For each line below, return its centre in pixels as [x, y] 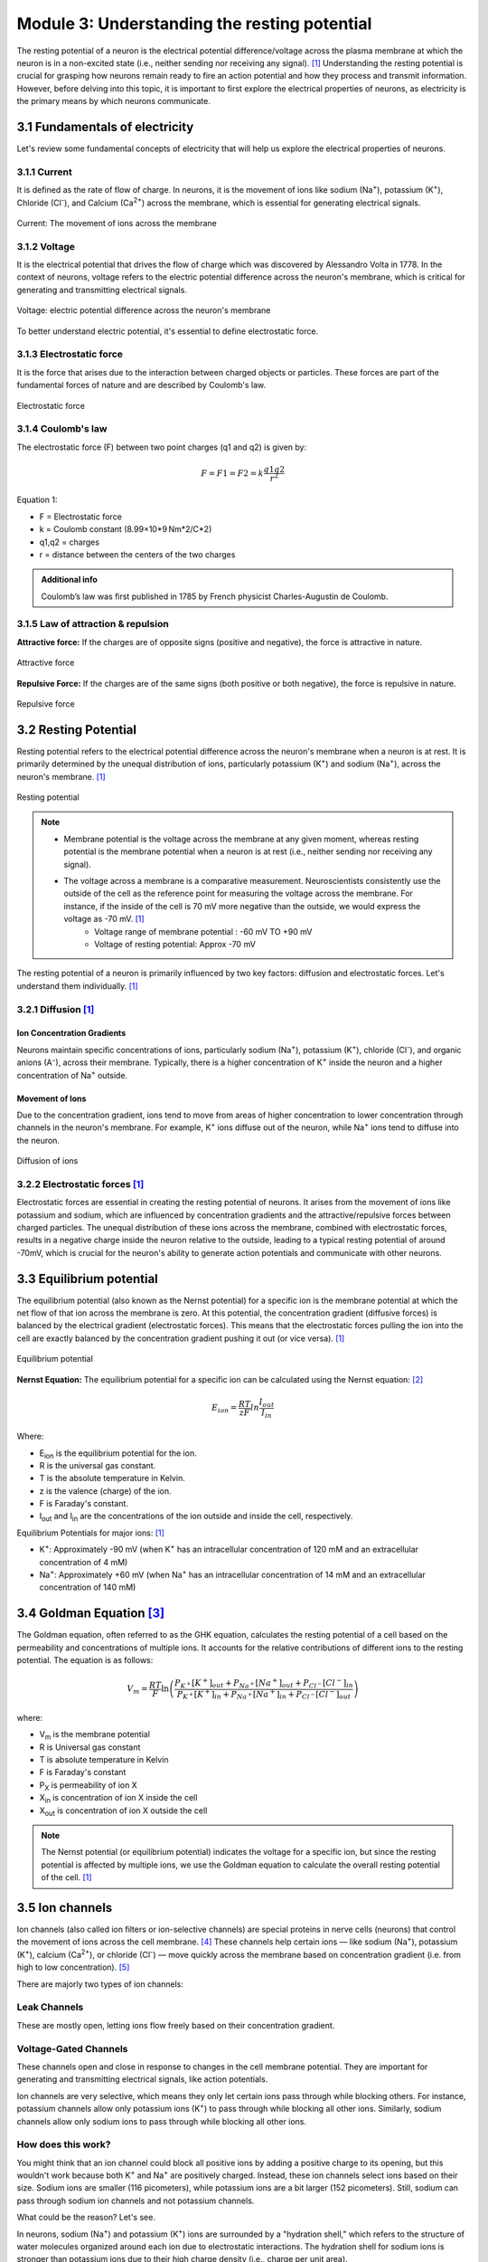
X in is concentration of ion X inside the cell [118, 1799]
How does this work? [64, 2144]
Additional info [70, 580]
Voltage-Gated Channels [72, 2048]
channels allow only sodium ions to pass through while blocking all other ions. [162, 2121]
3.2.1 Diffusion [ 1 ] [56, 1009]
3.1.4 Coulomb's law [62, 429]
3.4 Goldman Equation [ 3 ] [91, 1614]
